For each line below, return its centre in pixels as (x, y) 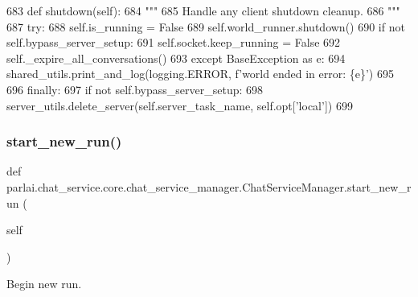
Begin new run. (44, 284)
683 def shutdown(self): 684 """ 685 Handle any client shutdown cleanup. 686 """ (203, 10)
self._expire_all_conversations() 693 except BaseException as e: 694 (176, 58)
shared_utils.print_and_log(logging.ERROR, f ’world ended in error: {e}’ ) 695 (200, 74)
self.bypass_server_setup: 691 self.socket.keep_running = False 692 (174, 42)
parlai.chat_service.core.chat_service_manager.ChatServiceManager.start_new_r (209, 186)
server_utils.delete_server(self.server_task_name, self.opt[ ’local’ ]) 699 (180, 105)
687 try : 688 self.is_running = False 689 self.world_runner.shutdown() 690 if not (206, 26)
